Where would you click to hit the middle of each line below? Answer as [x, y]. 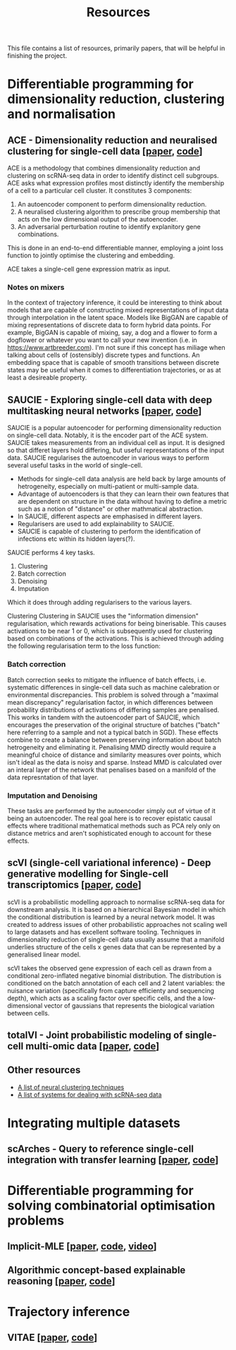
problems [36, 1220]
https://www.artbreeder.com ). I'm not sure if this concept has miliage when [116, 348]
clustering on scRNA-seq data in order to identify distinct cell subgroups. [113, 176]
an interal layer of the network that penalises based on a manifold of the [112, 770]
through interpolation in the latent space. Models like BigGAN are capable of [118, 317]
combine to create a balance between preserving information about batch [114, 740]
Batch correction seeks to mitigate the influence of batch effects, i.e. [107, 680]
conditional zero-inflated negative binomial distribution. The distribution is [114, 975]
